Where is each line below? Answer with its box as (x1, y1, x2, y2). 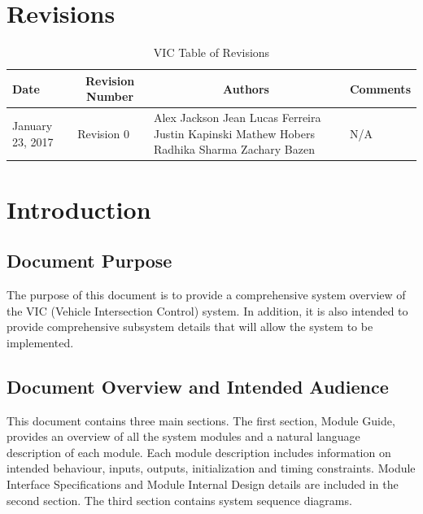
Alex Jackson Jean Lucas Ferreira (153, 109, 321, 126)
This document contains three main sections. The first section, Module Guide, (7, 412, 395, 429)
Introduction (7, 192, 151, 225)
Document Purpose (7, 248, 172, 273)
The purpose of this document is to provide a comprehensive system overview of (7, 286, 406, 303)
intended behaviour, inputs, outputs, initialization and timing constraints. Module (7, 460, 416, 477)
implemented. (7, 333, 74, 351)
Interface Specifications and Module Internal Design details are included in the (7, 475, 399, 492)
